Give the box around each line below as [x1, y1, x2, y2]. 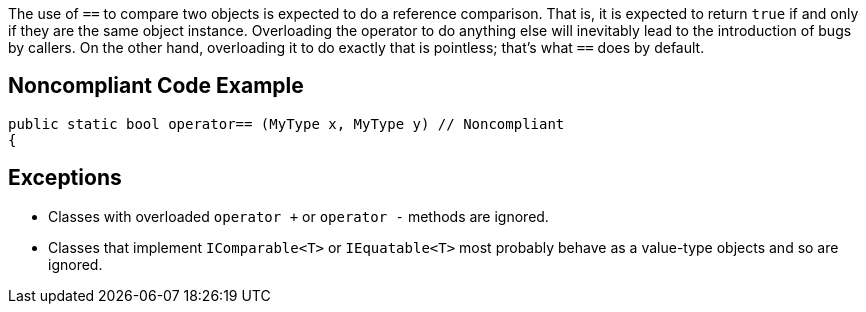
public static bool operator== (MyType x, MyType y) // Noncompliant [8, 115, 565, 132]
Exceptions [8, 165, 122, 191]
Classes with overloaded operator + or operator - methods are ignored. [48, 207, 549, 225]
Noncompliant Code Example [8, 73, 304, 99]
